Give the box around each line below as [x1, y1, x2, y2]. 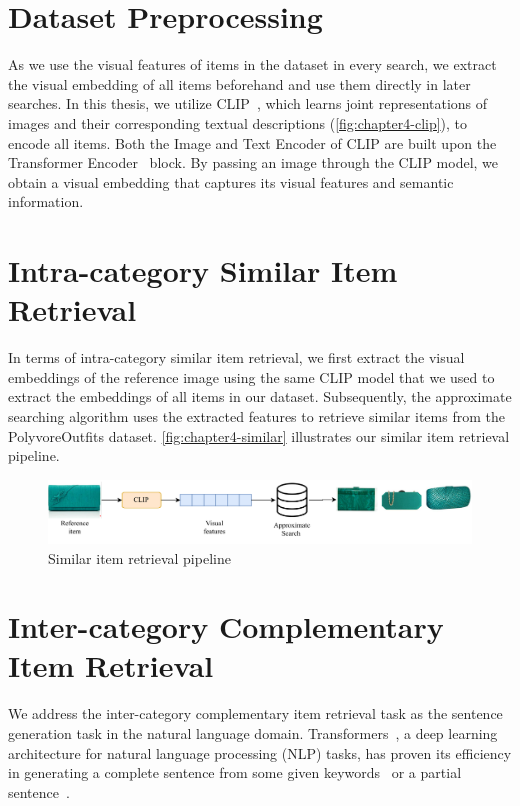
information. [8, 191, 84, 212]
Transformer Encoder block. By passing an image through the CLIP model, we [8, 152, 499, 173]
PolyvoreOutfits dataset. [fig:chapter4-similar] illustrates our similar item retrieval [8, 425, 510, 446]
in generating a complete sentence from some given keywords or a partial [8, 762, 462, 783]
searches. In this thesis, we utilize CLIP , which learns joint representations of [8, 93, 488, 114]
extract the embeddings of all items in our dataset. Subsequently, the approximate [8, 386, 512, 407]
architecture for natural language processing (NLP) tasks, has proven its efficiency [8, 742, 512, 763]
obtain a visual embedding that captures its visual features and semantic [8, 171, 454, 192]
